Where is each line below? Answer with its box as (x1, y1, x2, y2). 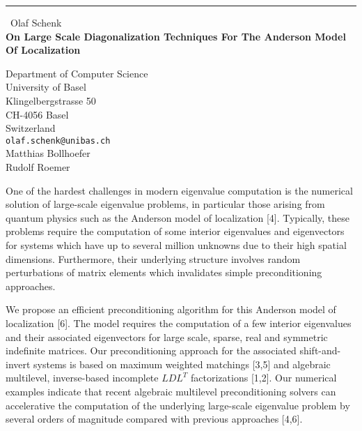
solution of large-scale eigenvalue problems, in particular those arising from (6, 197, 325, 211)
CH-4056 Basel (6, 107, 69, 121)
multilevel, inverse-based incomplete (6, 370, 159, 385)
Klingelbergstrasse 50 (6, 93, 96, 107)
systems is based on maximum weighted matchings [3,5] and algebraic (33, 356, 331, 371)
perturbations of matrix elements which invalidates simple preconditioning (6, 265, 322, 280)
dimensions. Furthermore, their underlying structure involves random (6, 251, 301, 266)
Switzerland (6, 121, 56, 135)
